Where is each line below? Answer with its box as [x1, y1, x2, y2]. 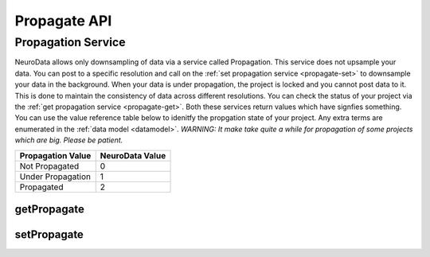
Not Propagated [19, 160, 80, 171]
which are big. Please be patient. [14, 135, 123, 145]
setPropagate [14, 228, 84, 241]
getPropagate [14, 202, 85, 216]
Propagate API [14, 12, 112, 29]
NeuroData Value [100, 150, 166, 161]
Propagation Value [19, 150, 92, 161]
